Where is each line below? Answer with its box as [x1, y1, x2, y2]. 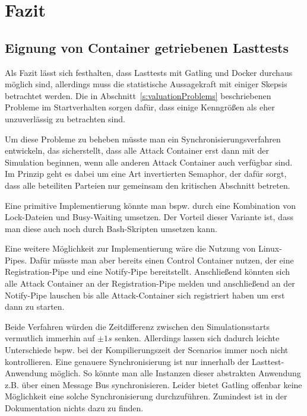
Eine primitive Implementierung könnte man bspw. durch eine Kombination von [5, 199, 296, 211]
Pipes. [5, 253, 27, 266]
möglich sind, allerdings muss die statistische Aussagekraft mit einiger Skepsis [5, 78, 287, 90]
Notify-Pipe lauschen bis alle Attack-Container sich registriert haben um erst [5, 288, 285, 301]
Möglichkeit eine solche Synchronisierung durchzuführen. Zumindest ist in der [5, 390, 287, 402]
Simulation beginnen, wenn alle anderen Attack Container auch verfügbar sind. [5, 155, 293, 168]
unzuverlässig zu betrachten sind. [5, 112, 125, 125]
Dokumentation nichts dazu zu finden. [5, 402, 144, 414]
